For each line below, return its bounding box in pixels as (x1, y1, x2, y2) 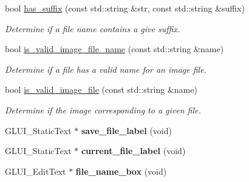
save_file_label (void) (81, 124, 172, 136)
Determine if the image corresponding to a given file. (5, 103, 201, 116)
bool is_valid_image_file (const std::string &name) (5, 83, 197, 96)
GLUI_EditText (5, 164, 66, 177)
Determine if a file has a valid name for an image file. (5, 62, 206, 75)
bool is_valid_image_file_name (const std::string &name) (5, 42, 224, 55)
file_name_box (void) (75, 164, 167, 177)
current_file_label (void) (81, 144, 186, 157)
